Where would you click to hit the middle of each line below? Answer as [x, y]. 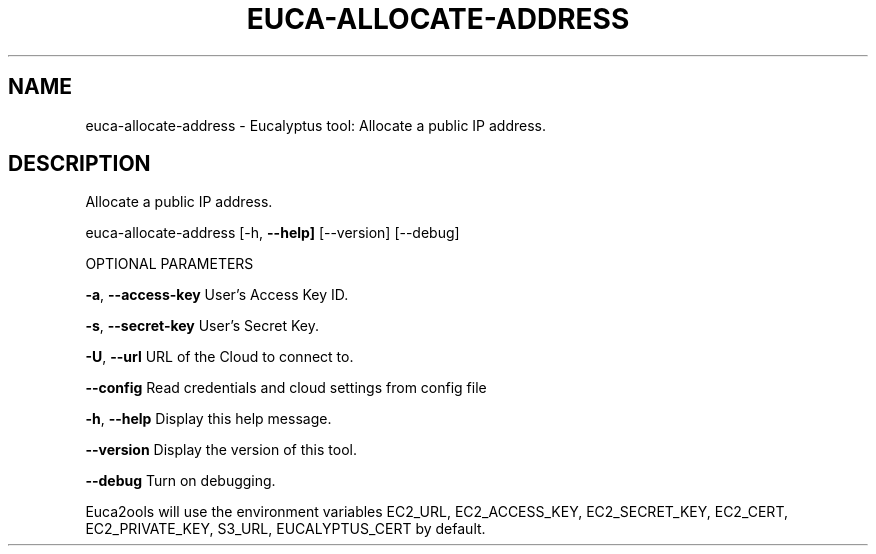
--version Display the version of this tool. [221, 450]
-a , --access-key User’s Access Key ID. [217, 295]
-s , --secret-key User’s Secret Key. [202, 326]
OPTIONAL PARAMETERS [169, 264]
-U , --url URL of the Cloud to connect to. [219, 357]
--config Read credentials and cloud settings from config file [286, 388]
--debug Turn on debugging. [180, 481]
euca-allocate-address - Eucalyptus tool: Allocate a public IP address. [315, 125]
